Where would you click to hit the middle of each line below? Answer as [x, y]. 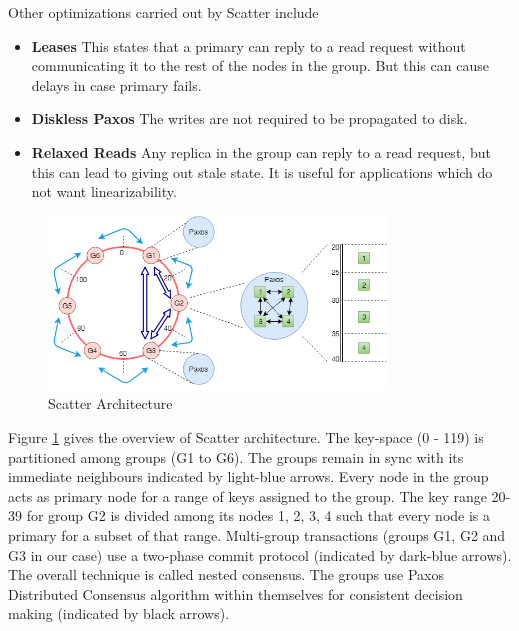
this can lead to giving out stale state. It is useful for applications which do [262, 171]
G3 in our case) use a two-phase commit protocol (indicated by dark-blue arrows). [260, 554]
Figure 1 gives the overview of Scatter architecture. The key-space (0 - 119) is [246, 437]
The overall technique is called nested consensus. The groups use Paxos [226, 574]
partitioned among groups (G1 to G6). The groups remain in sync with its [236, 456]
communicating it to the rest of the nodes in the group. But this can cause [260, 65]
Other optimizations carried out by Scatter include [163, 12]
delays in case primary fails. [116, 84]
